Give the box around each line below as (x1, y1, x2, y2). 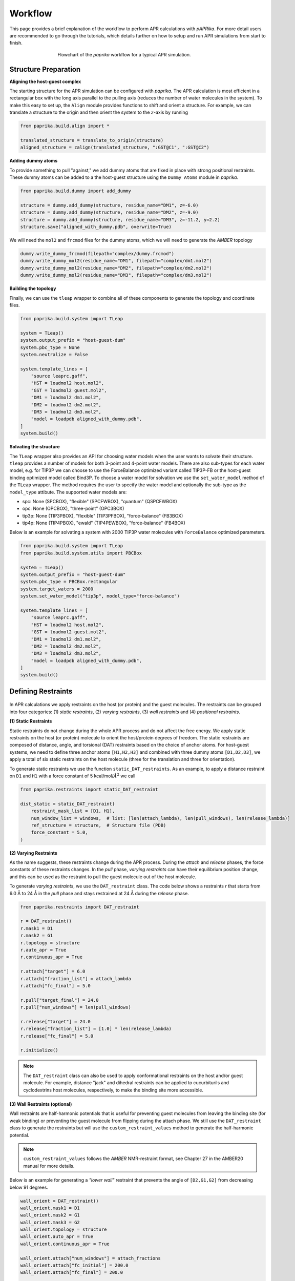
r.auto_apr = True (20, 947, 67, 953)
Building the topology (9, 285, 56, 292)
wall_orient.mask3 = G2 (20, 1220, 80, 1225)
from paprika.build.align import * (20, 123, 110, 129)
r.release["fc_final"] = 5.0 (20, 1033, 94, 1039)
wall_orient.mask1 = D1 (20, 1205, 80, 1211)
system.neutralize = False (20, 352, 88, 357)
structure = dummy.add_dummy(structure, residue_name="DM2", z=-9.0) (20, 210, 199, 215)
